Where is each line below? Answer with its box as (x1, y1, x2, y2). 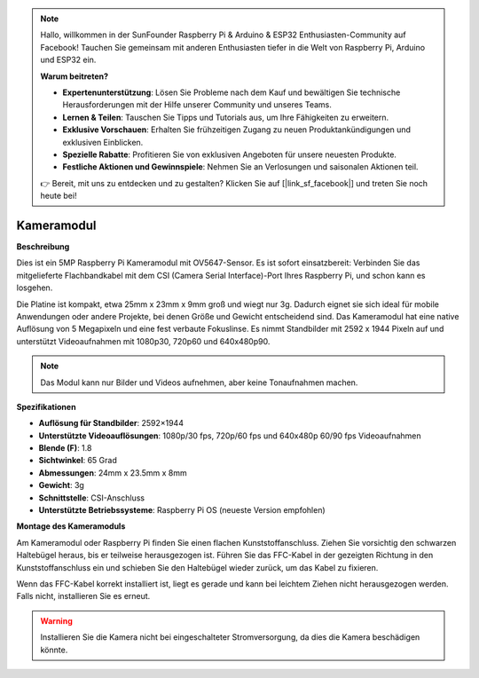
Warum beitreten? (40, 71, 109, 82)
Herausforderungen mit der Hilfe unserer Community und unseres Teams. (62, 99, 332, 110)
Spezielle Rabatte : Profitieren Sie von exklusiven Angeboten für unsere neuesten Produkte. (62, 149, 397, 160)
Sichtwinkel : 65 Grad (38, 455, 117, 466)
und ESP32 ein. (40, 54, 97, 66)
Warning (40, 615, 73, 626)
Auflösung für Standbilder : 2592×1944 (38, 418, 184, 429)
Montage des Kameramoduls (16, 521, 126, 532)
